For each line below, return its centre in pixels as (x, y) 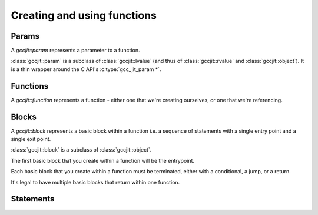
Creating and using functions (84, 15)
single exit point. (31, 139)
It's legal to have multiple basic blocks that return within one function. (95, 182)
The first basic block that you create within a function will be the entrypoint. (102, 160)
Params (25, 36)
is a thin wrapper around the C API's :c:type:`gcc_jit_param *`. (86, 69)
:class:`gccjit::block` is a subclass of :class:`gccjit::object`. (81, 150)
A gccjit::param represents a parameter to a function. (75, 51)
